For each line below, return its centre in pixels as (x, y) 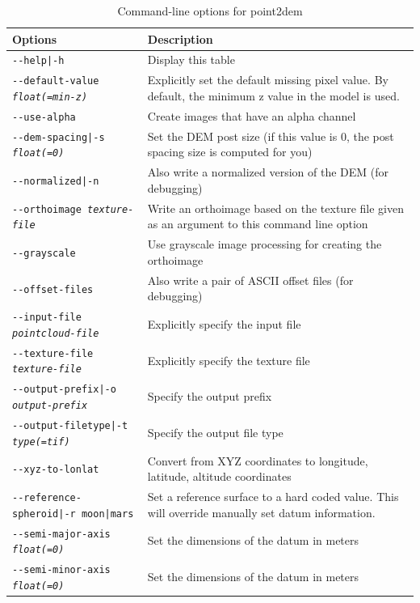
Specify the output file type (215, 432)
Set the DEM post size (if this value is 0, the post (271, 136)
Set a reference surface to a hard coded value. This (273, 496)
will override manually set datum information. (261, 512)
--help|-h (38, 61)
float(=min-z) (50, 97)
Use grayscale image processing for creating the (265, 244)
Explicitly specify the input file (224, 324)
